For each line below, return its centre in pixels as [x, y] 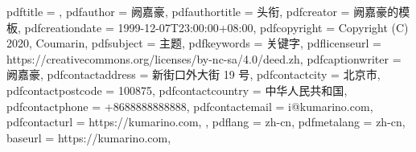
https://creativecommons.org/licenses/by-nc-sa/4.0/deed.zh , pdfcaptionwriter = [204, 58]
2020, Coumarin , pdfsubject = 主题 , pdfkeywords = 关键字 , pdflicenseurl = [194, 43]
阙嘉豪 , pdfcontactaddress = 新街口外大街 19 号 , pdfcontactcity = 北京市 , [194, 74]
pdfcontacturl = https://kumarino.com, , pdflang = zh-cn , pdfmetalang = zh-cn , [206, 122]
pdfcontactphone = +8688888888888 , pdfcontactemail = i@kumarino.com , [190, 106]
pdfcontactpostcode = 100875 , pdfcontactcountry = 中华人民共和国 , [177, 90]
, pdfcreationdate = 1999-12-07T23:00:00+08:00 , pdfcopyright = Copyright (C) [213, 27]
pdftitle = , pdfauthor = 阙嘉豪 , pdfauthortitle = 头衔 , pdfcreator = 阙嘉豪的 [203, 11]
